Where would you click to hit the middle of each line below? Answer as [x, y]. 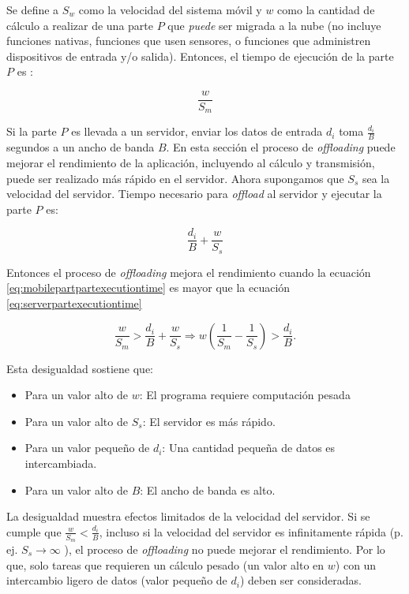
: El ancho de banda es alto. [208, 489]
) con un [356, 564]
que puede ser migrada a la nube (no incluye [274, 25]
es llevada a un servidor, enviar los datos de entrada [197, 131]
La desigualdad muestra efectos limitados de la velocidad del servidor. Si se [188, 516]
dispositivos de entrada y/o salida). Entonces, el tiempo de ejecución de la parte [200, 56]
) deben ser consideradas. [300, 580]
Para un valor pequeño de [87, 448]
